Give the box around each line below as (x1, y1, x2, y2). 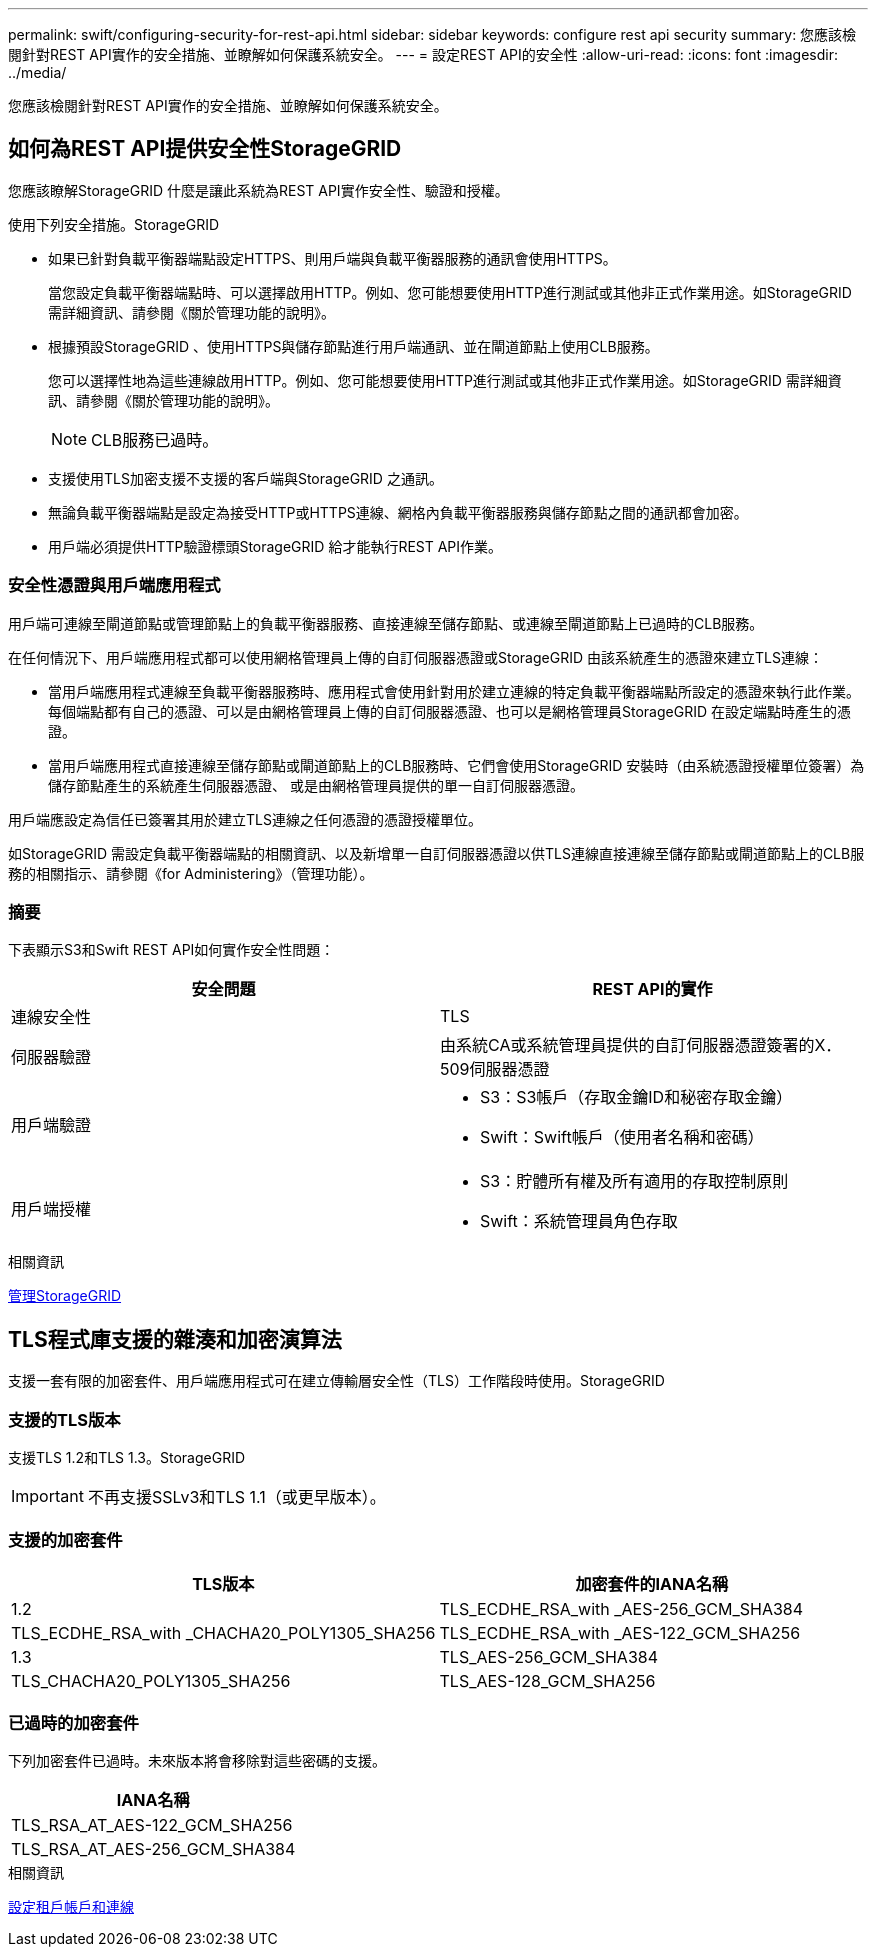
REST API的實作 (592, 979, 713, 1000)
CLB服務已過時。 (91, 429, 219, 450)
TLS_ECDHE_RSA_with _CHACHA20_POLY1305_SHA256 (11, 1622, 436, 1643)
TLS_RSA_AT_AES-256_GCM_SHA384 (11, 1839, 296, 1860)
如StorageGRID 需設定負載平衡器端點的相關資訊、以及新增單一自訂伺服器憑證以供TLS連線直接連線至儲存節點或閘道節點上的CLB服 (8, 844, 865, 862)
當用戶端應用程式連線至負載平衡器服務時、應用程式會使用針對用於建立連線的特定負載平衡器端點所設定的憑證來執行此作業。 (48, 682, 860, 700)
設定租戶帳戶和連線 (8, 1898, 134, 1916)
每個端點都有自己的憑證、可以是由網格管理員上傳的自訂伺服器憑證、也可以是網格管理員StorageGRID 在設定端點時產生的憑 (48, 702, 851, 720)
